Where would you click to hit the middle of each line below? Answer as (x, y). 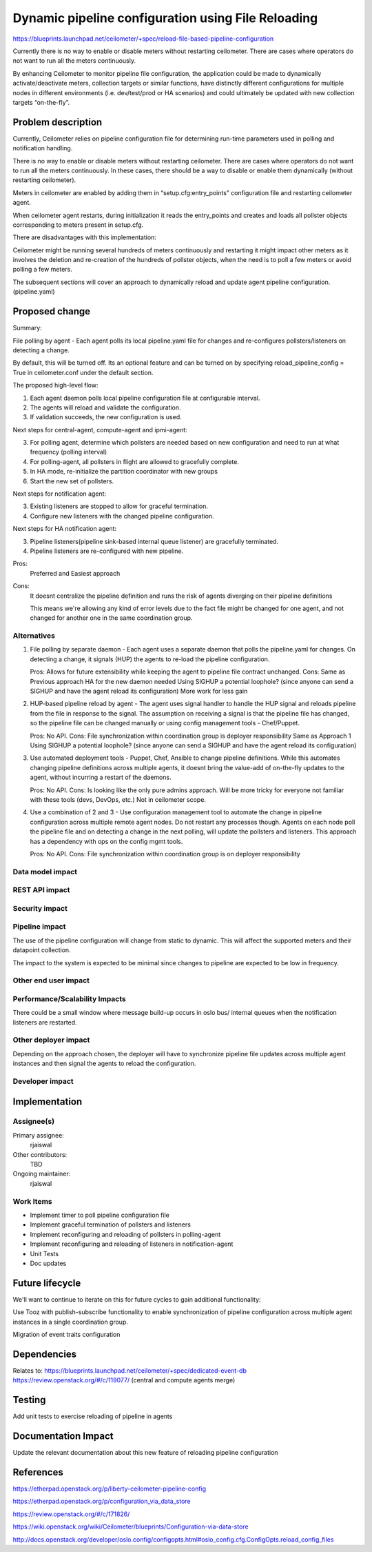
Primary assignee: (39, 1135)
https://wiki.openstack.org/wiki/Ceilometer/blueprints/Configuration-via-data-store (131, 1526)
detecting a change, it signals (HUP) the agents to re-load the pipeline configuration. (150, 659)
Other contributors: (40, 1154)
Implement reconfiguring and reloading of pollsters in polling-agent (125, 1234)
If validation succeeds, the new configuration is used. (106, 417)
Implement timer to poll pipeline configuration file (100, 1215)
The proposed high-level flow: (55, 385)
